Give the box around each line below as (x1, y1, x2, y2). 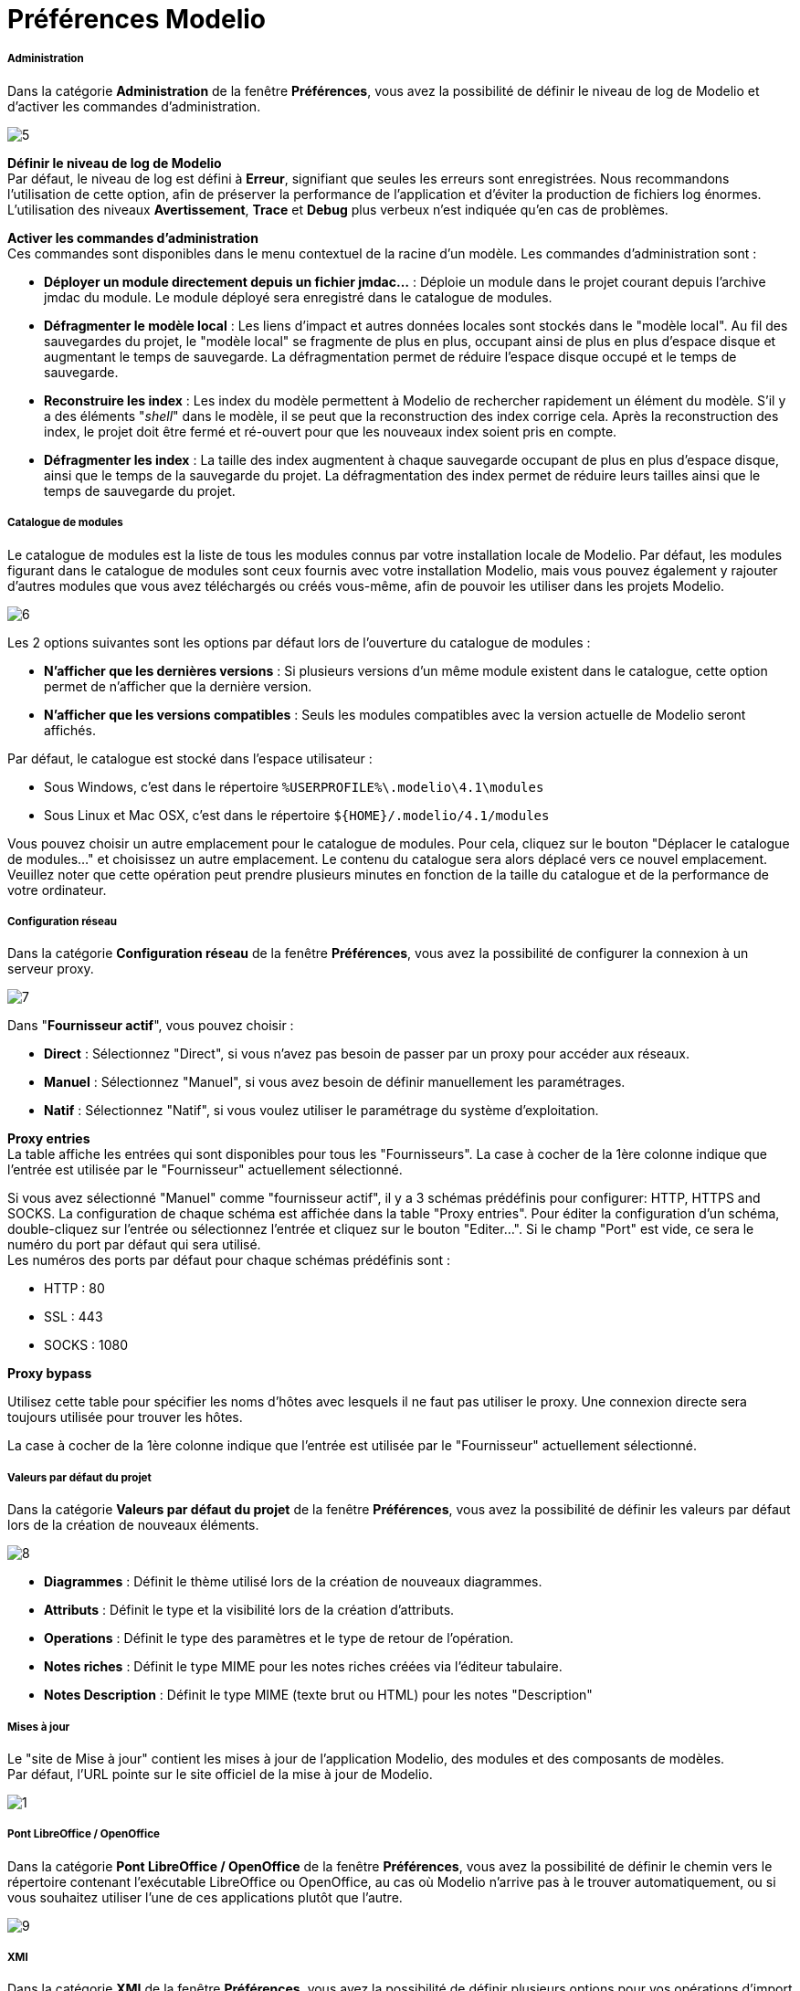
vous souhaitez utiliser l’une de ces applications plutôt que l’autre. (7, 1889, 403, 1905)
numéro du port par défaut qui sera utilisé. (7, 1237, 261, 1253)
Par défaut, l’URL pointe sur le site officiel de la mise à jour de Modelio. (7, 1765, 433, 1782)
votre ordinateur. (7, 881, 107, 898)
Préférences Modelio (7, 4, 266, 35)
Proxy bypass (7, 1365, 92, 1382)
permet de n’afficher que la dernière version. (44, 678, 312, 694)
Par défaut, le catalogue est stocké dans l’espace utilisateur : (7, 750, 373, 766)
